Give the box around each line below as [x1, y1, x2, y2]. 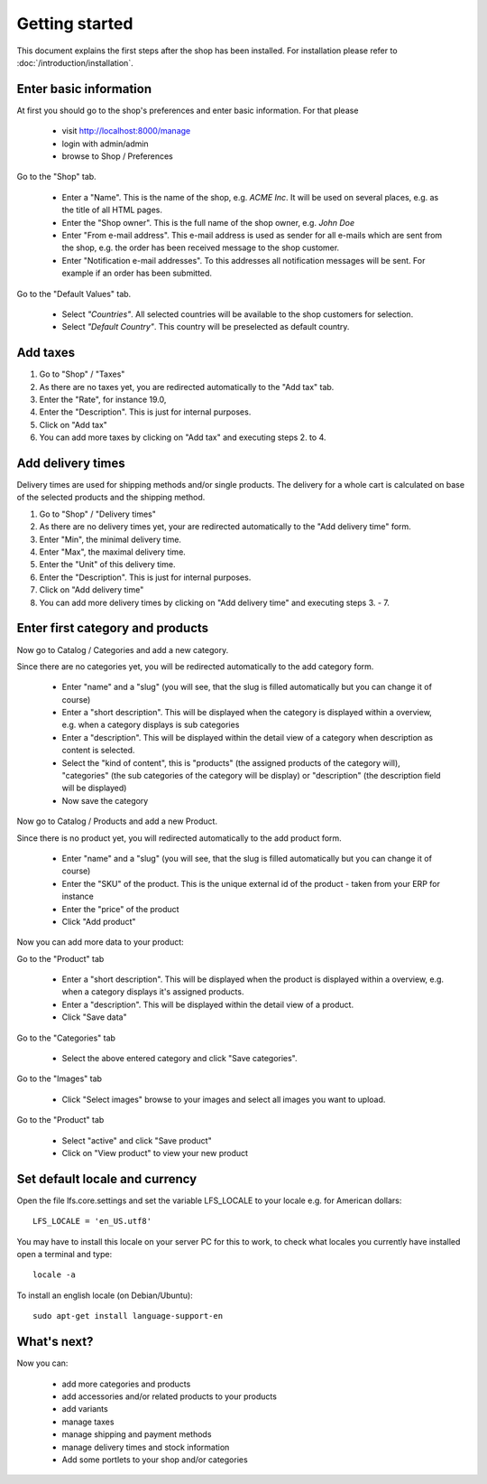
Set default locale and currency [16, 1171, 198, 1187]
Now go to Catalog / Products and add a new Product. [16, 816, 218, 826]
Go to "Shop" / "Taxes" [39, 369, 125, 379]
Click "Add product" [61, 916, 136, 927]
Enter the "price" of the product [61, 903, 179, 914]
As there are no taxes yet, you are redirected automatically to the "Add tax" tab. [39, 381, 335, 392]
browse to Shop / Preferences [61, 151, 173, 162]
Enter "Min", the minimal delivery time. [39, 534, 182, 545]
